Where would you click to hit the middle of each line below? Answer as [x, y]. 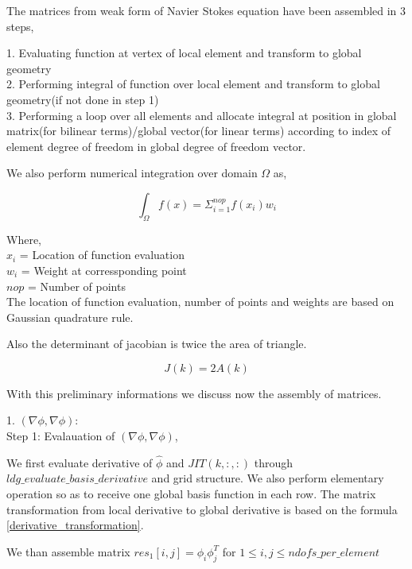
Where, [24, 239]
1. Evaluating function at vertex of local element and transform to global [184, 53]
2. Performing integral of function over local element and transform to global [193, 84]
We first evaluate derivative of [80, 462]
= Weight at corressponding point [104, 270]
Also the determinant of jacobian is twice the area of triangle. [157, 344]
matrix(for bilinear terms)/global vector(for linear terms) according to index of [199, 131]
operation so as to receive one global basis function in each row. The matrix [191, 494]
